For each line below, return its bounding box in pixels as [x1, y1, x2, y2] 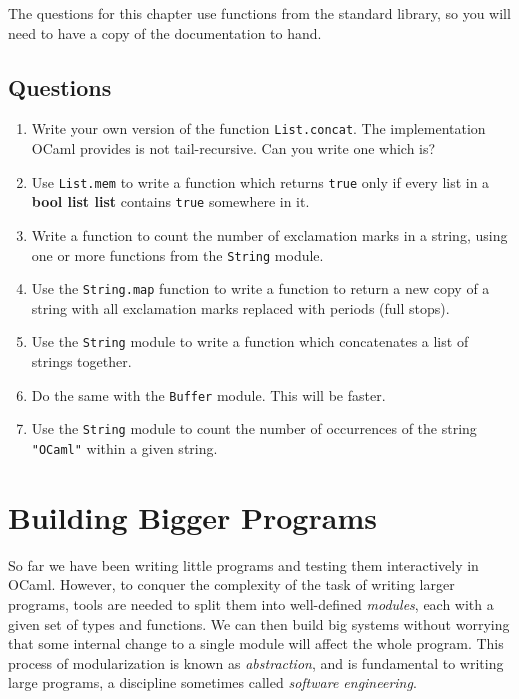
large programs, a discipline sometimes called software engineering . [8, 672, 417, 693]
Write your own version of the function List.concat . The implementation [31, 118, 486, 139]
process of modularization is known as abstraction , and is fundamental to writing [8, 652, 504, 673]
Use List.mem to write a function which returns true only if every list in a [31, 171, 490, 192]
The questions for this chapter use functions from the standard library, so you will [8, 3, 511, 23]
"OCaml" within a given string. [31, 438, 218, 459]
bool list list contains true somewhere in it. [31, 191, 310, 212]
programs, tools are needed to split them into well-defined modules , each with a [8, 593, 494, 614]
